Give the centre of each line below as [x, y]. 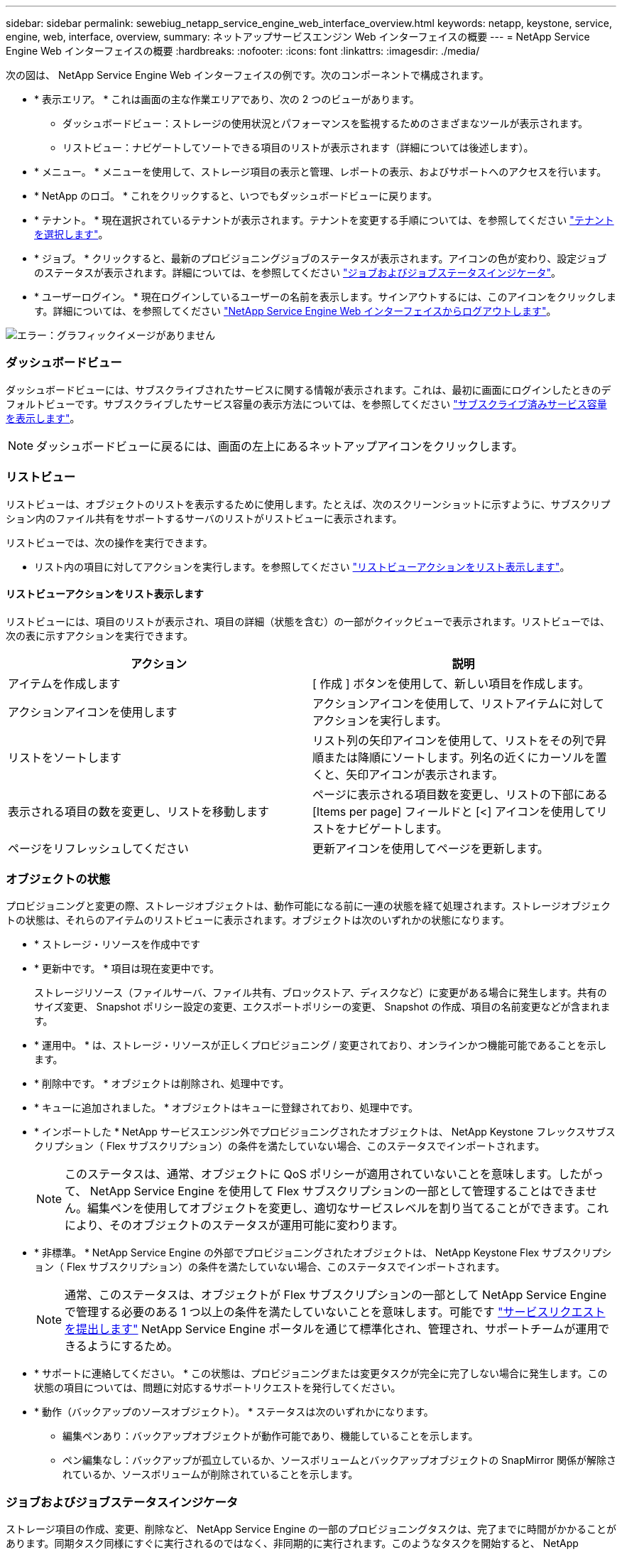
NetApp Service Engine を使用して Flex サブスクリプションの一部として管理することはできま [338, 1191]
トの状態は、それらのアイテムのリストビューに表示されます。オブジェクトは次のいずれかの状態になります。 [258, 920]
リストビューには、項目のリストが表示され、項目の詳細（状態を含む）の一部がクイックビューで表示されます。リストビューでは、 [308, 621]
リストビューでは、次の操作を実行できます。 [109, 542]
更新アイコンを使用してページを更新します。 [431, 848]
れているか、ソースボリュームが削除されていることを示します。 [211, 1475]
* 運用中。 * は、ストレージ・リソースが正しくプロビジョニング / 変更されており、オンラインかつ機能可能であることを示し [321, 1045]
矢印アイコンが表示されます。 [425, 774]
